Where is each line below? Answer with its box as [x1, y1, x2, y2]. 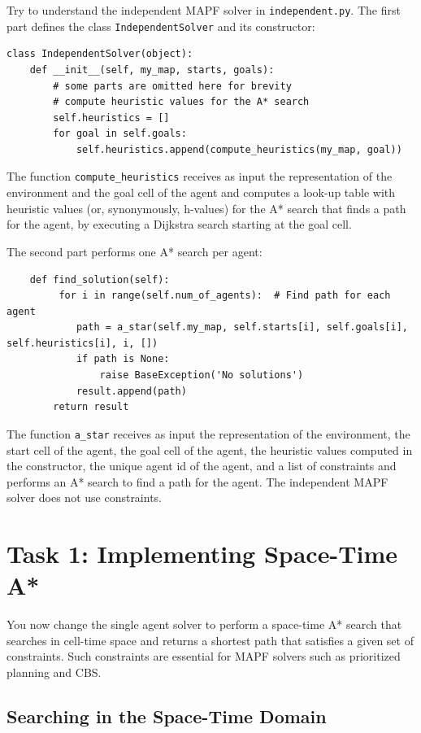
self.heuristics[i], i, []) [7, 337, 158, 349]
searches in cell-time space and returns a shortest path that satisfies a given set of [7, 631, 414, 648]
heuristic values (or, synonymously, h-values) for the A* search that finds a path [7, 199, 406, 216]
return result [53, 401, 129, 413]
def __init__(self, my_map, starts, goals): [29, 63, 275, 76]
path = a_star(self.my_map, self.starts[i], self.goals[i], [76, 321, 408, 334]
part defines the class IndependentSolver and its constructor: [7, 17, 315, 34]
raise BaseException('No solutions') [99, 369, 304, 382]
